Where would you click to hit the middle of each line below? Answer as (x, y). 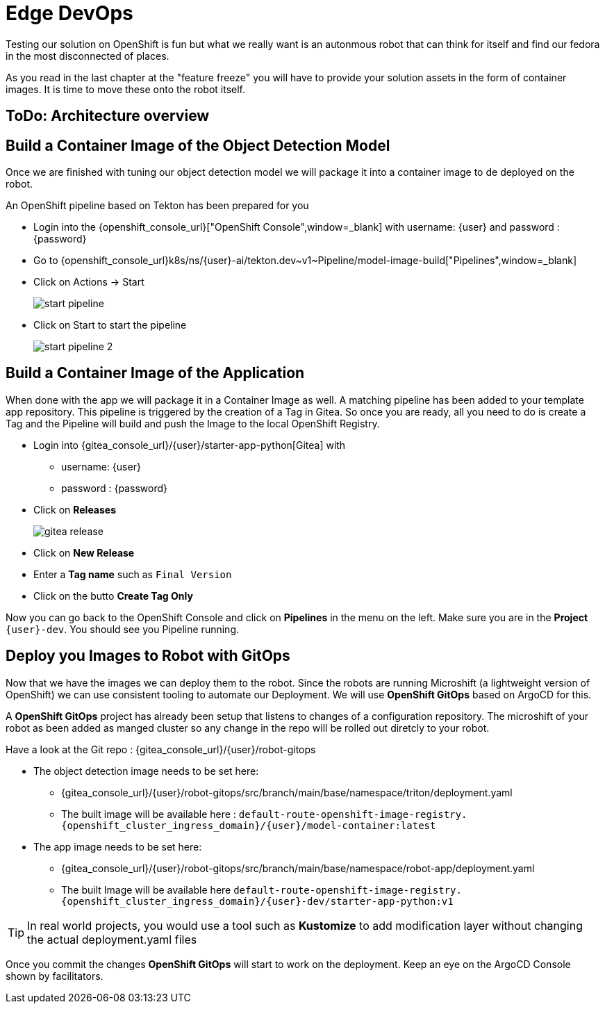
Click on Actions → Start (89, 282)
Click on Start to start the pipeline (110, 325)
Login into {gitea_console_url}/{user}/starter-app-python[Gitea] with (190, 445)
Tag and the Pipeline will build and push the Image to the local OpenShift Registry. (193, 423)
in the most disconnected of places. (88, 56)
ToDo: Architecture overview (108, 116)
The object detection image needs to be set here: (146, 771)
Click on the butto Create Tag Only (113, 596)
